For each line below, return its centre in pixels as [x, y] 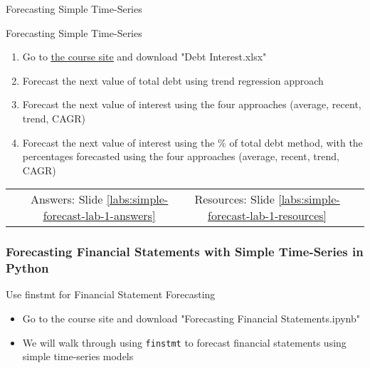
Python [27, 268]
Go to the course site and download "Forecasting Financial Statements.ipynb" [191, 319]
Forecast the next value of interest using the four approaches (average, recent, [192, 104]
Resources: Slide [234, 199]
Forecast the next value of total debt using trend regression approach [173, 80]
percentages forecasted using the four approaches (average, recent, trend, [181, 156]
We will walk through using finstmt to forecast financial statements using [184, 342]
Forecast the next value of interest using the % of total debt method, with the [192, 142]
